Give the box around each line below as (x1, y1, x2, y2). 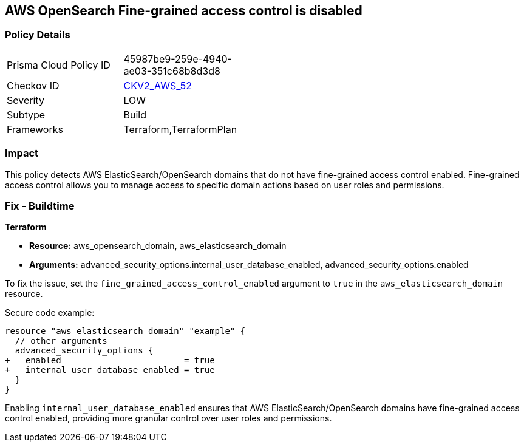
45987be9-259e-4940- (123, 52, 232, 65)
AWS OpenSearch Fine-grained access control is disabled (5, 3, 362, 18)
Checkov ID (7, 79, 60, 92)
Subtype (7, 108, 46, 121)
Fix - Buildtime (5, 199, 75, 212)
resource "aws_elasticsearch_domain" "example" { (5, 326, 246, 336)
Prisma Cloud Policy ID (7, 58, 111, 71)
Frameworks (7, 123, 63, 135)
